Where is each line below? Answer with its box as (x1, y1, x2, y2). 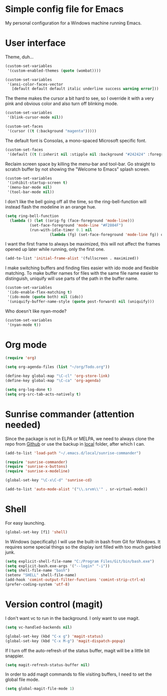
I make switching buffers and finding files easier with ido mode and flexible (5, 265, 159, 271)
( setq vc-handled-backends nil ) (5, 625, 72, 630)
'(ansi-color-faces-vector (7, 82, 64, 87)
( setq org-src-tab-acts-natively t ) (5, 392, 81, 397)
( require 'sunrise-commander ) (5, 460, 68, 464)
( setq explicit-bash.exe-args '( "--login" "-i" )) (5, 564, 110, 569)
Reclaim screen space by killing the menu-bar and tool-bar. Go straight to (5, 161, 156, 167)
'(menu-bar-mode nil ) (7, 185, 52, 190)
